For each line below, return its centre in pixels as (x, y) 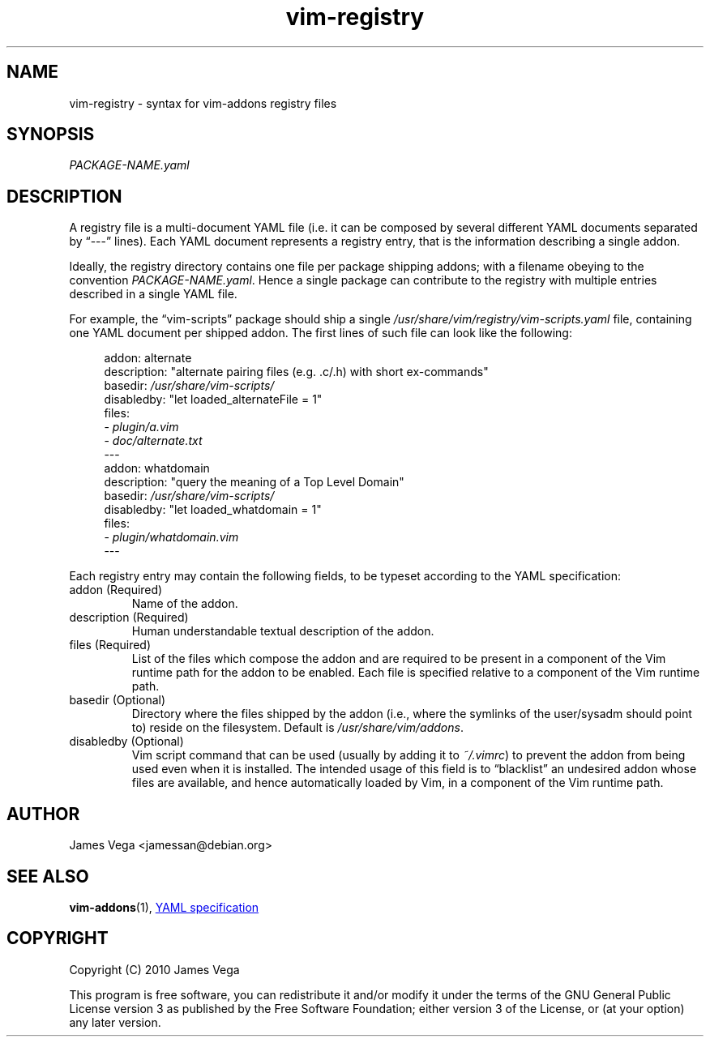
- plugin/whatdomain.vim (171, 537)
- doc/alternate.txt (153, 441)
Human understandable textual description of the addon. (283, 631)
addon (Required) (116, 590)
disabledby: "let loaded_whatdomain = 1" (213, 510)
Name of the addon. (185, 604)
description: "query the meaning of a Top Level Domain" (254, 482)
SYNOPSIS (51, 135)
